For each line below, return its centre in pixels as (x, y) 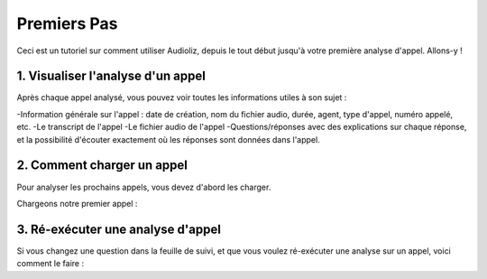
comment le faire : (51, 264)
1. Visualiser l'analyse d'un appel (111, 76)
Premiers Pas (67, 23)
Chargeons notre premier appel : (77, 203)
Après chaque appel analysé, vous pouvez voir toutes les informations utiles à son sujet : (182, 98)
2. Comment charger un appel (102, 166)
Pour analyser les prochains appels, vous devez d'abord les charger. (144, 187)
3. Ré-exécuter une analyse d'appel (119, 229)
